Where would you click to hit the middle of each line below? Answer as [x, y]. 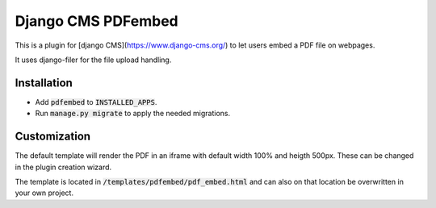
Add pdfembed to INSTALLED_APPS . [96, 102]
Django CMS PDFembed [96, 21]
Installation [44, 83]
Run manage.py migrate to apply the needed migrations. [133, 114]
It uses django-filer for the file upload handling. [93, 60]
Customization [53, 137]
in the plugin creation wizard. [63, 167]
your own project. [44, 193]
